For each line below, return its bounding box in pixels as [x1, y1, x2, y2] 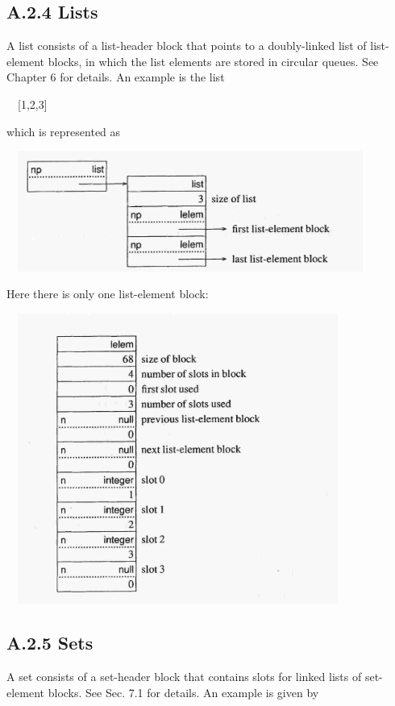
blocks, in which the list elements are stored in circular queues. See [48, 52, 379, 69]
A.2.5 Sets [6, 630, 94, 655]
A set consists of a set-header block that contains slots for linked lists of [6, 667, 362, 684]
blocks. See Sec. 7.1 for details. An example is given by [48, 683, 319, 700]
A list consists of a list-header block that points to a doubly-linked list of [6, 37, 367, 54]
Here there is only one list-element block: [6, 285, 209, 302]
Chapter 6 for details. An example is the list [6, 69, 225, 85]
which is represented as [6, 123, 121, 139]
